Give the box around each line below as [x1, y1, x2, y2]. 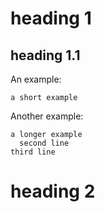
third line [10, 147, 56, 157]
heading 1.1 [10, 47, 81, 64]
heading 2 [10, 180, 96, 203]
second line [19, 138, 70, 148]
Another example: [10, 110, 84, 122]
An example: [10, 73, 62, 85]
